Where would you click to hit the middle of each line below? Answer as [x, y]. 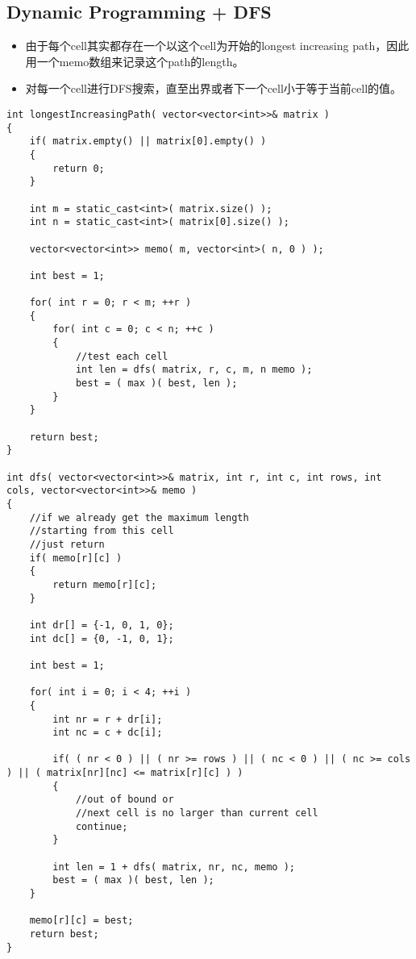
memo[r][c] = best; [81, 921]
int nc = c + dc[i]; [108, 733]
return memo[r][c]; [105, 584]
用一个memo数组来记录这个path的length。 [135, 61]
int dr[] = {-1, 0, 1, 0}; [102, 625]
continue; [102, 826]
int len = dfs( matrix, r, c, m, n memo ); [194, 370]
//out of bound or [125, 800]
